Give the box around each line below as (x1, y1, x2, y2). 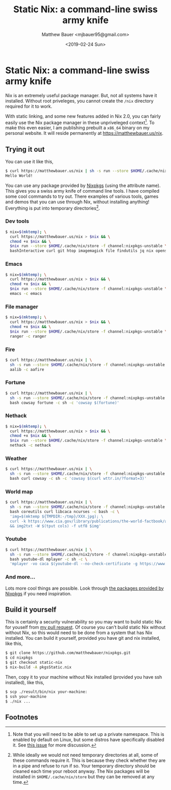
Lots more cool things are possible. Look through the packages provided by (5, 585, 164, 591)
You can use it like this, (5, 158, 53, 165)
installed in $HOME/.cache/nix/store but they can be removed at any (12, 774, 155, 780)
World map (5, 488, 33, 495)
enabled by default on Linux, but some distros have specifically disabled (12, 737, 164, 743)
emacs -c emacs (10, 291, 42, 296)
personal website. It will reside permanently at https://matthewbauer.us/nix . (5, 130, 164, 136)
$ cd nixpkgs (5, 655, 33, 660)
